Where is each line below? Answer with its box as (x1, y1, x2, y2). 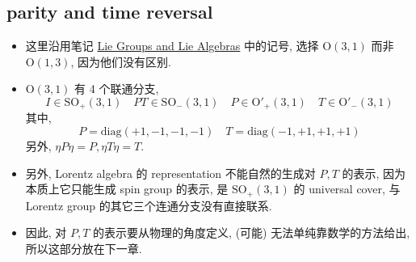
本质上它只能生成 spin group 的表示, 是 (25, 180, 229, 197)
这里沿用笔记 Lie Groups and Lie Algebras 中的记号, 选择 (25, 37, 319, 54)
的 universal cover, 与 (293, 180, 401, 197)
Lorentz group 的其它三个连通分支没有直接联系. (25, 196, 272, 213)
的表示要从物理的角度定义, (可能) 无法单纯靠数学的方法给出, (93, 224, 410, 241)
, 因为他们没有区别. (70, 53, 171, 70)
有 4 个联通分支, (74, 80, 159, 97)
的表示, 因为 (342, 164, 406, 181)
